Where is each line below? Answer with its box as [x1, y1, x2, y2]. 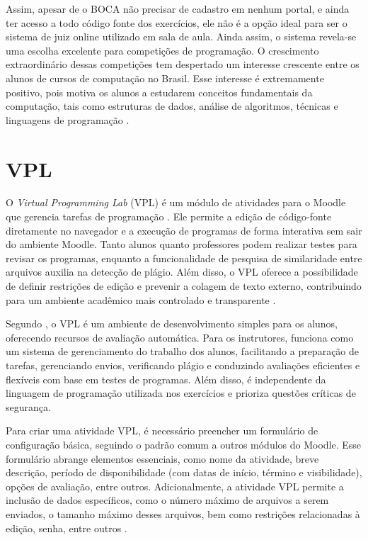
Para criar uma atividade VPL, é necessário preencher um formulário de [6, 423, 318, 438]
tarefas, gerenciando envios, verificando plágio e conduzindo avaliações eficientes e [6, 358, 360, 372]
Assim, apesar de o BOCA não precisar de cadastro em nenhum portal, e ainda [6, 1, 350, 16]
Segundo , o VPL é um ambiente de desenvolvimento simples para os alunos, [6, 316, 338, 331]
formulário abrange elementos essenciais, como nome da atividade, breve [6, 451, 319, 466]
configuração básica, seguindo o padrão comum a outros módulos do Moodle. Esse [6, 437, 362, 451]
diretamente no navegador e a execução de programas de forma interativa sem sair [6, 223, 362, 237]
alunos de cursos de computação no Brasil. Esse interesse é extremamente [6, 70, 324, 85]
